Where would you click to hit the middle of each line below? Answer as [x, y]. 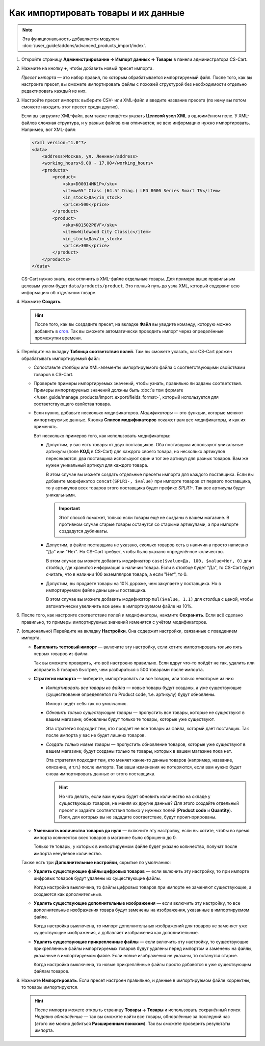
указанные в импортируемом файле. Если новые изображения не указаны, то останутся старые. [136, 955]
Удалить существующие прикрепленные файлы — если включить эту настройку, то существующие [141, 942]
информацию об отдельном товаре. [59, 293]
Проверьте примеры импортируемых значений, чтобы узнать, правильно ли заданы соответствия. [138, 383]
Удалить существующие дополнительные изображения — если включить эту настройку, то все [137, 903]
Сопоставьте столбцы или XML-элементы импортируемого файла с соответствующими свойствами [139, 367]
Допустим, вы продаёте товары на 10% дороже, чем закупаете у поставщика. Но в [133, 583]
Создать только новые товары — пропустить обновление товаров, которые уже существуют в [146, 744]
